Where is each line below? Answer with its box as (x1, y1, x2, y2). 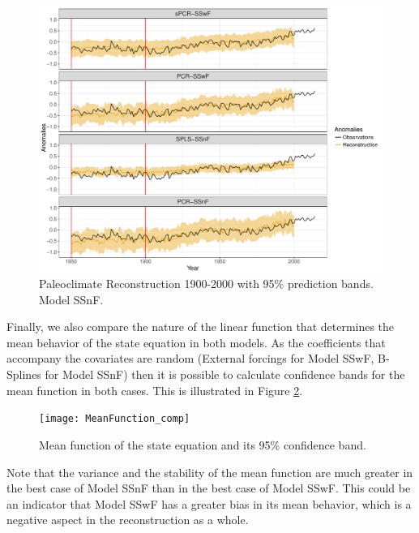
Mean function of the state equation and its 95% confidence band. (39, 436, 366, 453)
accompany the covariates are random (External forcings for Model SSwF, (6, 350, 374, 367)
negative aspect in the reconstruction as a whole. (6, 511, 249, 528)
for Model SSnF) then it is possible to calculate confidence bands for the (45, 366, 405, 383)
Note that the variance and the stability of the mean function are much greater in (6, 463, 413, 480)
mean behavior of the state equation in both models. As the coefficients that (6, 333, 386, 350)
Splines (6, 366, 41, 383)
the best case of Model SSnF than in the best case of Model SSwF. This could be (6, 479, 411, 496)
